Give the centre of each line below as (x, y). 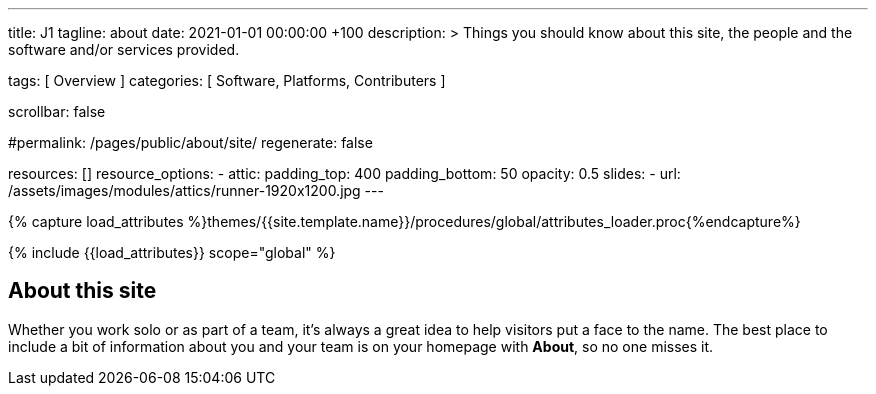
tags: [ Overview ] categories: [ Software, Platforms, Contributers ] (227, 80)
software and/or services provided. (124, 49)
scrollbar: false (57, 111)
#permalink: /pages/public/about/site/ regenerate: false (190, 142)
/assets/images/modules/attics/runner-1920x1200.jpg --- (196, 190)
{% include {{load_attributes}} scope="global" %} (172, 252)
